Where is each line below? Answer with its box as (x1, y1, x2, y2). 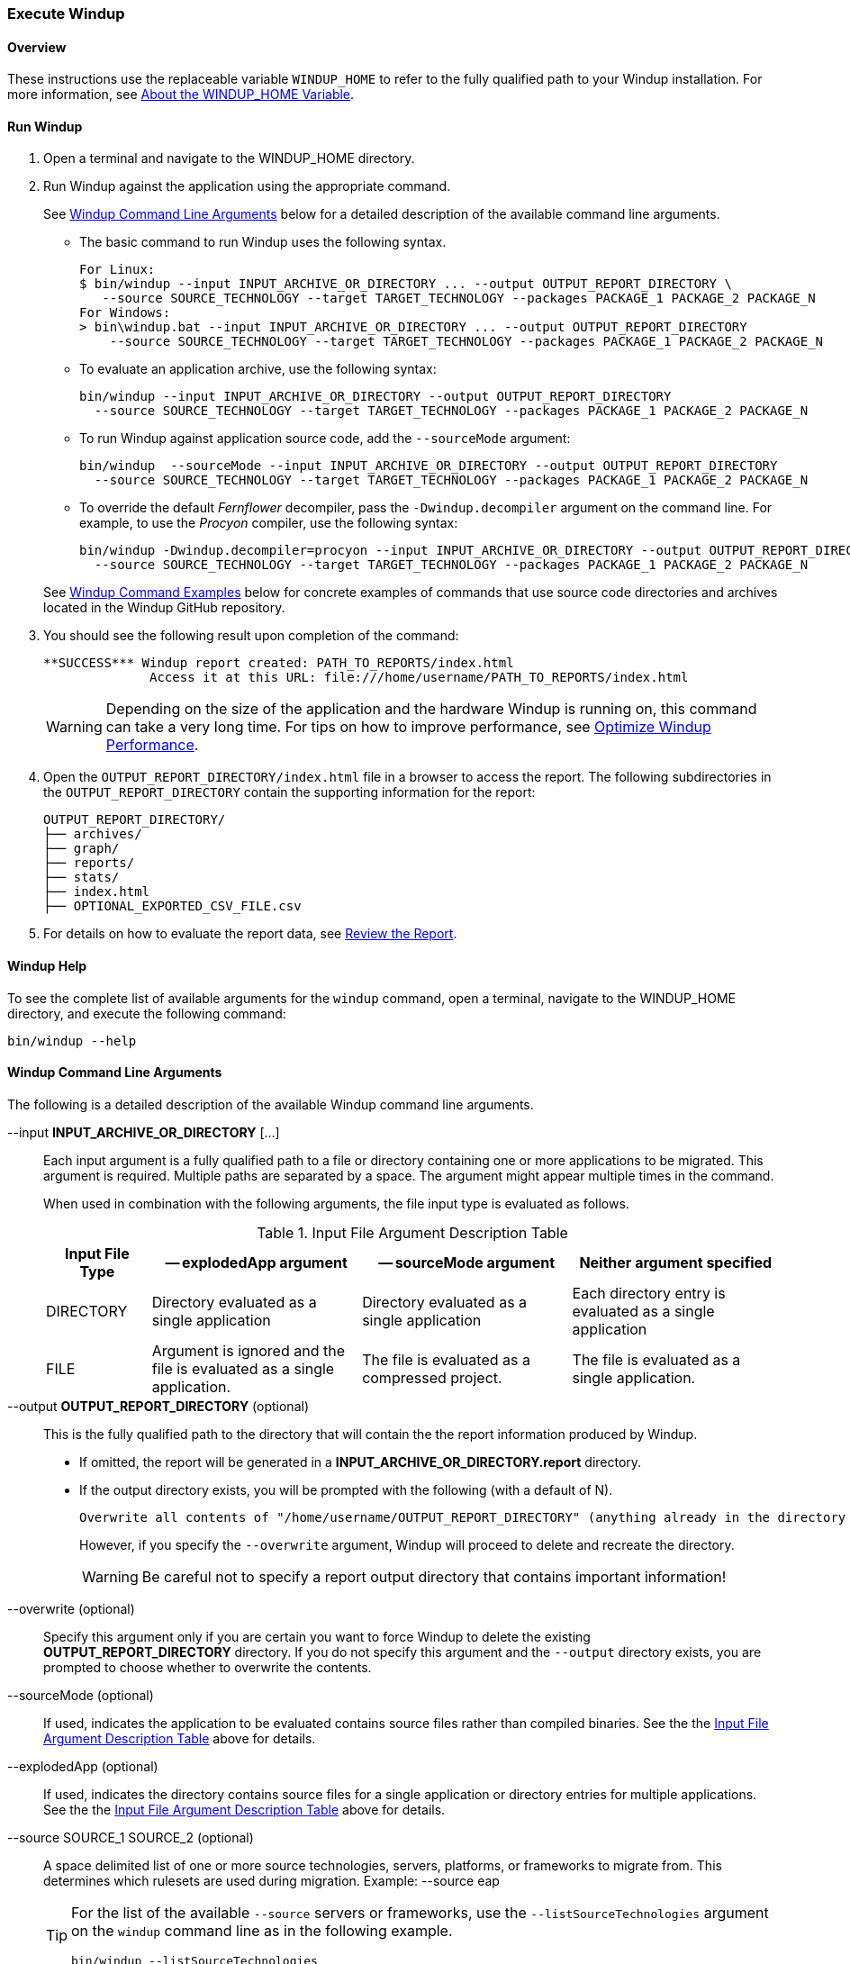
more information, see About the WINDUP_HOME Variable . (7, 86, 355, 103)
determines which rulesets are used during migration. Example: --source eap (43, 1872, 500, 1888)
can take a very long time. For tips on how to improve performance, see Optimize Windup (105, 718, 711, 737)
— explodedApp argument (165, 1253, 348, 1272)
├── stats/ (43, 870, 120, 885)
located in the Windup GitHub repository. (43, 600, 285, 616)
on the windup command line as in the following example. (71, 1921, 453, 1940)
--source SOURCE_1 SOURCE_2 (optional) (7, 1829, 254, 1845)
